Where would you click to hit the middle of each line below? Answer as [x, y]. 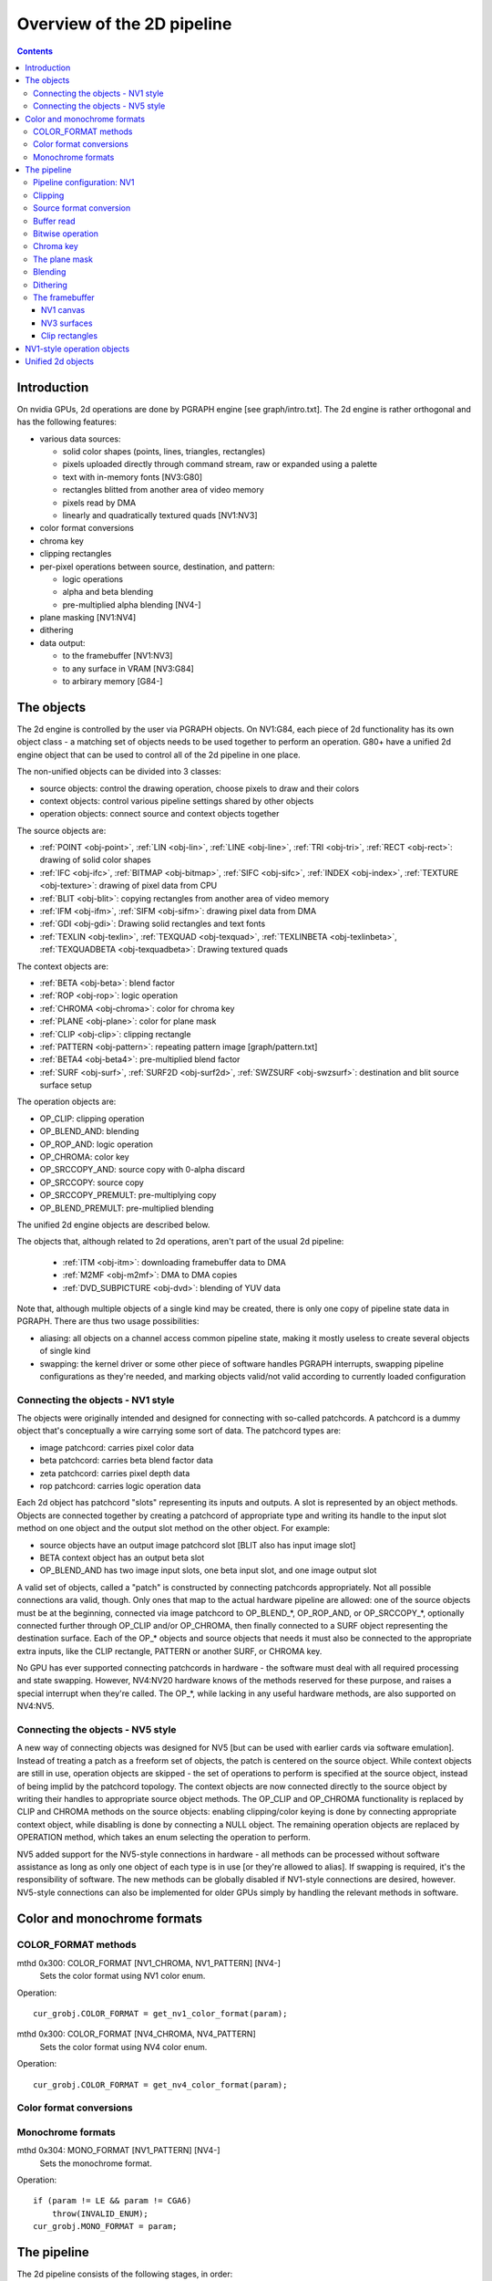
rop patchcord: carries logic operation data [120, 1486]
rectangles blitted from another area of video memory [163, 490]
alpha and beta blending [108, 592]
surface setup [66, 1085]
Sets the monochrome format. [96, 2163]
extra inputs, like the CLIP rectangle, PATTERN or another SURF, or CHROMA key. [169, 1651]
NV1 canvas [63, 310]
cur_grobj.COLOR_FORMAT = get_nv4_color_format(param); [160, 2084]
